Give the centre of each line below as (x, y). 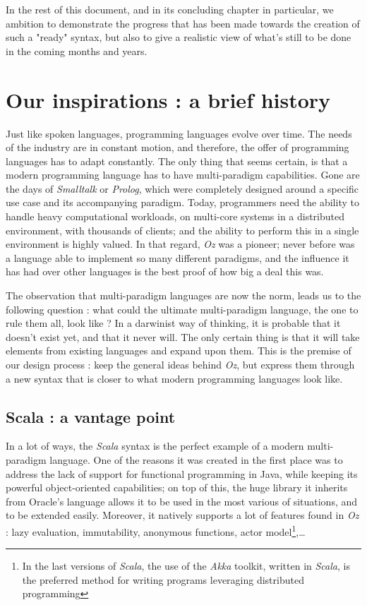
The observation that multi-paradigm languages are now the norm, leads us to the (183, 295)
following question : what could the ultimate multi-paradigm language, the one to (182, 309)
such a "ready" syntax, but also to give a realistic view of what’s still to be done (179, 37)
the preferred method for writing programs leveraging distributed (163, 579)
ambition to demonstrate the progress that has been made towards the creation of (183, 23)
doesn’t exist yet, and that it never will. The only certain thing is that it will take (183, 336)
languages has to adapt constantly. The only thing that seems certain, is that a (177, 161)
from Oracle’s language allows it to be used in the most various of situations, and (182, 501)
